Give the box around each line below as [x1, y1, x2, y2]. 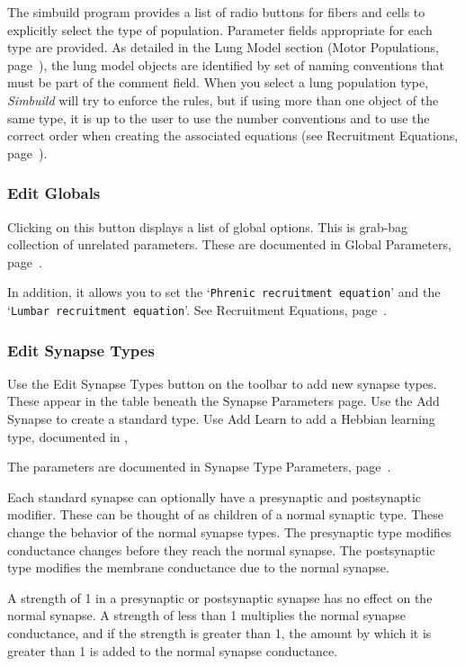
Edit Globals [7, 182, 101, 204]
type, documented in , [7, 427, 129, 445]
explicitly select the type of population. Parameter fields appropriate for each [7, 20, 433, 39]
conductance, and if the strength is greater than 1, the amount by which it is [7, 624, 432, 642]
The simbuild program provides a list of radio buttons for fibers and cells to [7, 3, 425, 21]
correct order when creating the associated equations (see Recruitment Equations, [7, 126, 459, 145]
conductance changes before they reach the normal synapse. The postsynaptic [7, 540, 435, 559]
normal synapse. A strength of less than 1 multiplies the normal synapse [7, 606, 406, 625]
